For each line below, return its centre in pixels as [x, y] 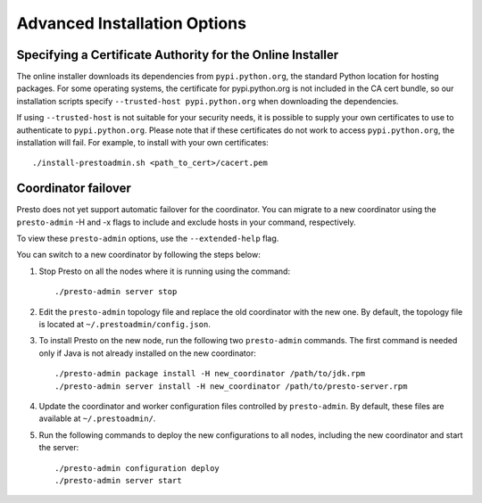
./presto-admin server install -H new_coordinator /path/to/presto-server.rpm [231, 386]
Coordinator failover [74, 189]
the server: [59, 448]
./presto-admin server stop [116, 292]
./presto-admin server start [118, 480]
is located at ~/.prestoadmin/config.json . [125, 325]
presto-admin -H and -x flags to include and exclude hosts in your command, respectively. [186, 222]
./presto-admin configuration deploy [137, 468]
